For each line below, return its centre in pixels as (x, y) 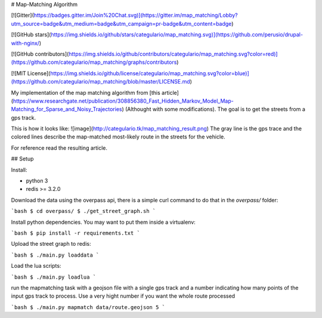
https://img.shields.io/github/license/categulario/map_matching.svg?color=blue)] (150, 73)
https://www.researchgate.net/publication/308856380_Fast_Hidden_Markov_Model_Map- (123, 101)
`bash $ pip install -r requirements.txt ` (75, 233)
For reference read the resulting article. (59, 148)
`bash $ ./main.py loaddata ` (55, 255)
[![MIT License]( (31, 73)
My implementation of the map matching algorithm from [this (86, 92)
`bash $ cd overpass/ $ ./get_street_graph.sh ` (83, 211)
